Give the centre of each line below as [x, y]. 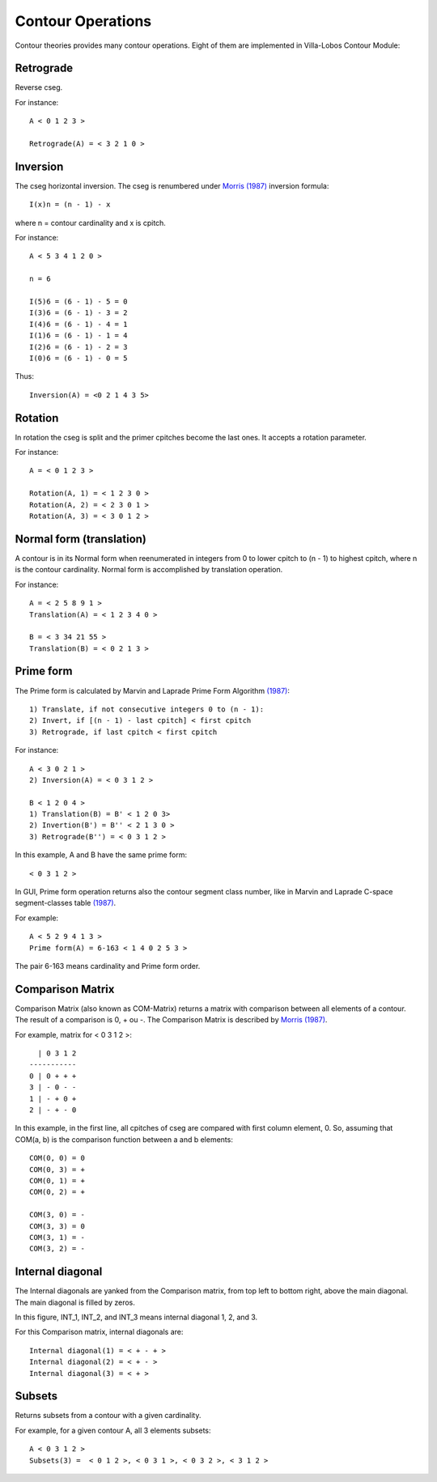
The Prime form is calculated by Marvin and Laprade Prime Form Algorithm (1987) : [153, 690]
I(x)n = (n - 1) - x [70, 205]
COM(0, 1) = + [57, 1181]
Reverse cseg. [39, 87]
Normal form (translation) [81, 539]
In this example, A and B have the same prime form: [101, 855]
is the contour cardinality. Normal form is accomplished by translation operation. [149, 570]
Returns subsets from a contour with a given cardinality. [108, 1416]
